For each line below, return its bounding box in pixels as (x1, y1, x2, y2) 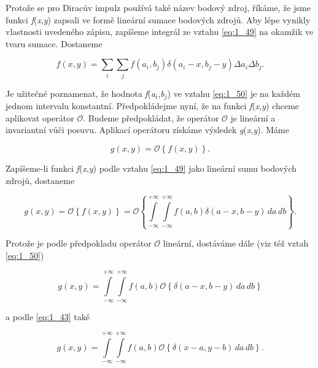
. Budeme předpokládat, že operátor (83, 111, 219, 124)
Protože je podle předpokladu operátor (6, 237, 152, 250)
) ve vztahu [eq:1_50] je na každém (167, 86, 300, 99)
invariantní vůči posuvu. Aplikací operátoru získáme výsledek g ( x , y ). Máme (6, 123, 289, 136)
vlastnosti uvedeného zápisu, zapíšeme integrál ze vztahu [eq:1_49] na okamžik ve (6, 25, 314, 38)
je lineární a (230, 111, 276, 124)
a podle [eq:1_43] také (6, 310, 90, 323)
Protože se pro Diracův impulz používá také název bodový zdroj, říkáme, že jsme (6, 1, 311, 13)
